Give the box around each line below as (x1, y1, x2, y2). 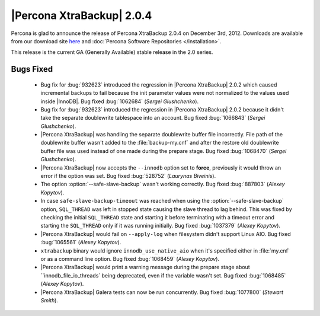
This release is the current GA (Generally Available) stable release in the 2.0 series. (11, 49, 213, 56)
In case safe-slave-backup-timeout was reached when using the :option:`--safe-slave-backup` (40, 197, 284, 205)
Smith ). (40, 296, 59, 304)
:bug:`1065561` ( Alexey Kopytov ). (40, 239, 121, 246)
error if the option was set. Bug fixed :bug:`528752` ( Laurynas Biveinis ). (40, 173, 216, 180)
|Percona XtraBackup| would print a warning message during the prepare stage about (40, 264, 250, 271)
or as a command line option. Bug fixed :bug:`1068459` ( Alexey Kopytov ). (40, 255, 219, 262)
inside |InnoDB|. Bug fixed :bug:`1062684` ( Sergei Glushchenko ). (40, 98, 199, 105)
